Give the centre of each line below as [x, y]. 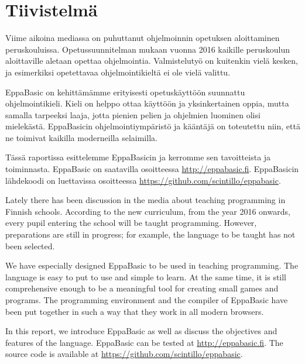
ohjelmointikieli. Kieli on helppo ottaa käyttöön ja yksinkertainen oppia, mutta [147, 103]
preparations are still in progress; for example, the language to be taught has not [150, 234]
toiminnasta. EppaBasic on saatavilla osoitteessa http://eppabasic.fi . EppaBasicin [152, 169]
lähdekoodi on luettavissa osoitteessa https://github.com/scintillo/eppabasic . [143, 180]
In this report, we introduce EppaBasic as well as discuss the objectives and [141, 331]
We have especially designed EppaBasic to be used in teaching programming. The [152, 265]
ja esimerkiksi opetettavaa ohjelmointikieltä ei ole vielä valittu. [118, 72]
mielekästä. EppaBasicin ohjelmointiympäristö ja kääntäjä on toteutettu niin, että [153, 126]
